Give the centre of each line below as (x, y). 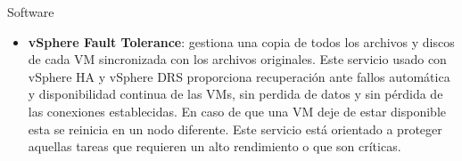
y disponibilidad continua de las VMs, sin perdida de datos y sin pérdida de (235, 94)
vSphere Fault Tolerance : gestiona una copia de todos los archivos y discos (241, 41)
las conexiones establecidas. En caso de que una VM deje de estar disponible (237, 111)
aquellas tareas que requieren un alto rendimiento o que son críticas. (214, 146)
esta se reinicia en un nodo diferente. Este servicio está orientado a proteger (235, 129)
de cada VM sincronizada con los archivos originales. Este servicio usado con (237, 59)
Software (31, 12)
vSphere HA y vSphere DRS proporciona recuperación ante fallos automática (239, 76)
